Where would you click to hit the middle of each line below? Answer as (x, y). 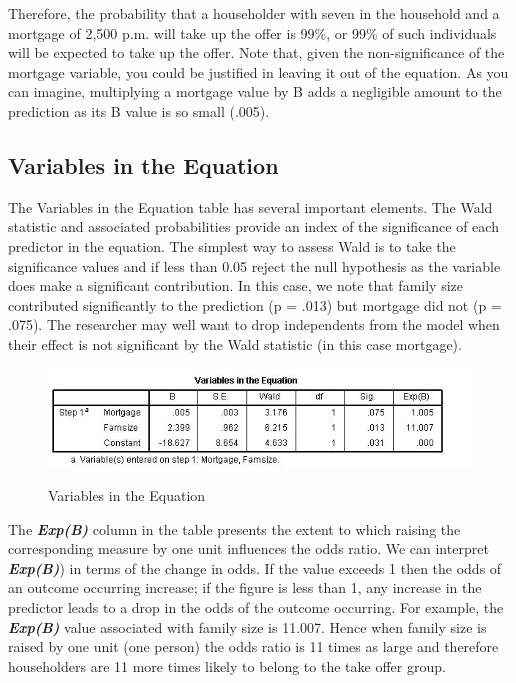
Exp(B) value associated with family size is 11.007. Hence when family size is (247, 626)
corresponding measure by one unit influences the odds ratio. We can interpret (248, 548)
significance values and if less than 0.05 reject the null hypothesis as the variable (254, 265)
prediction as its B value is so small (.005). (139, 110)
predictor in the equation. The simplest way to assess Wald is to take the (232, 245)
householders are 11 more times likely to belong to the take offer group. (227, 665)
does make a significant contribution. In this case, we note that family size (235, 285)
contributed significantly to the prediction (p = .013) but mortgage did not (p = (255, 304)
